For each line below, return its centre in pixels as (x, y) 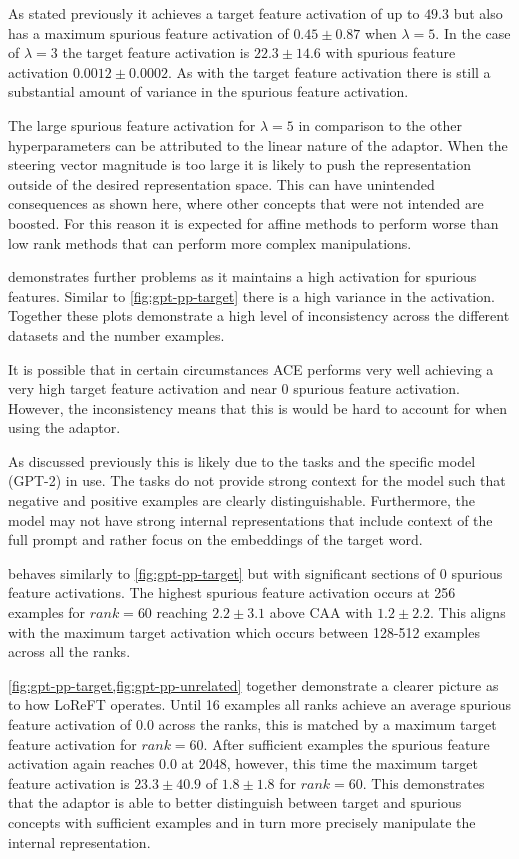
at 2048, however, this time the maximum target (330, 763)
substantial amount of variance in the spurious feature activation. (208, 91)
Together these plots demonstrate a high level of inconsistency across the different (259, 315)
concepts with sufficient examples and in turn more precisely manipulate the (242, 821)
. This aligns (468, 612)
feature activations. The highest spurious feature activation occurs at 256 (232, 592)
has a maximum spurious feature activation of (148, 32)
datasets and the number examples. (116, 334)
